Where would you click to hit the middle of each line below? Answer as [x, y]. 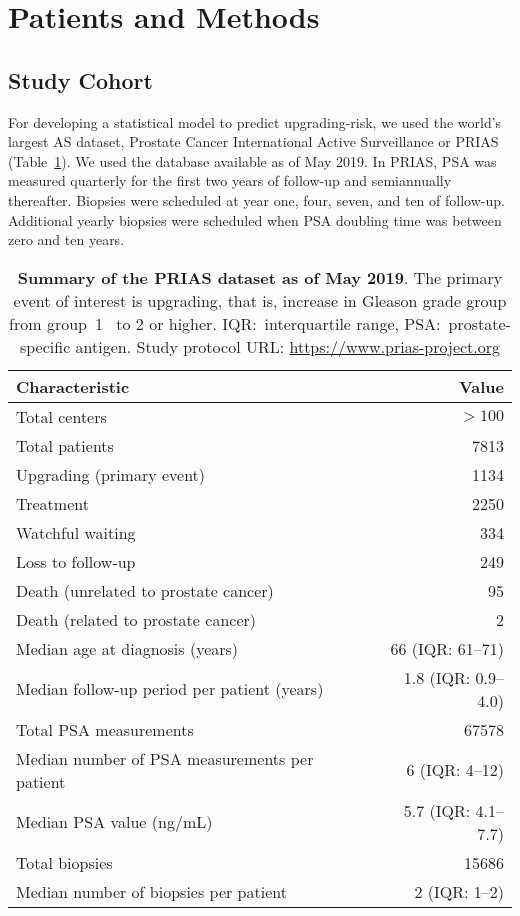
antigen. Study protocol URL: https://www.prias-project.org [288, 346]
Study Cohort [80, 79]
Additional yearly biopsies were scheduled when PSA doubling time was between [255, 219]
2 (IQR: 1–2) [459, 891]
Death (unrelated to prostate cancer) [145, 590]
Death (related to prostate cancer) [136, 619]
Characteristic [73, 386]
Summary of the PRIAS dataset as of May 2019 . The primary [260, 277]
